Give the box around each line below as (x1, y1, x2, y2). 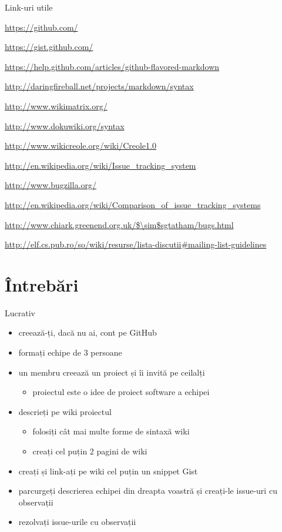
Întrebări (5, 272, 79, 296)
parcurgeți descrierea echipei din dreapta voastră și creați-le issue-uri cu (18, 484, 277, 497)
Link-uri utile (5, 1, 53, 13)
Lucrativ (5, 306, 35, 319)
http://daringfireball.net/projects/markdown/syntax (5, 80, 194, 92)
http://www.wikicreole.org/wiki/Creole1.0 (5, 139, 156, 152)
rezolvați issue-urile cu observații (18, 516, 136, 528)
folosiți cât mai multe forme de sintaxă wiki (32, 425, 190, 437)
